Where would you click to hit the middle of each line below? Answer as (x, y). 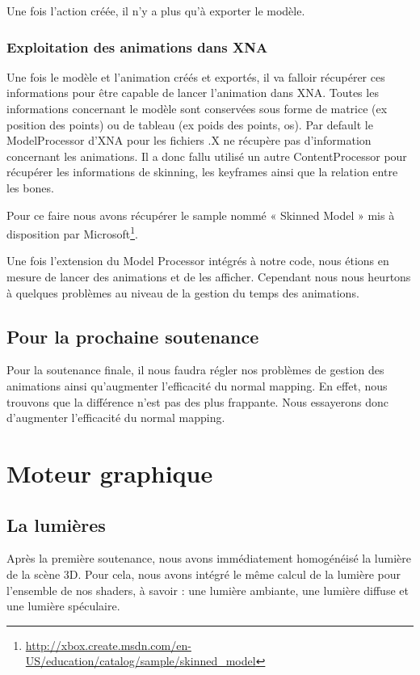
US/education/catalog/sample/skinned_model (141, 661)
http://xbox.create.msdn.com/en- (108, 645)
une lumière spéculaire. (63, 606)
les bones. (30, 187)
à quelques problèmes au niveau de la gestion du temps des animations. (183, 292)
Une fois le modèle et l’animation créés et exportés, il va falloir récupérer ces (196, 76)
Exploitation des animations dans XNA (137, 46)
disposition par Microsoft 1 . (72, 232)
